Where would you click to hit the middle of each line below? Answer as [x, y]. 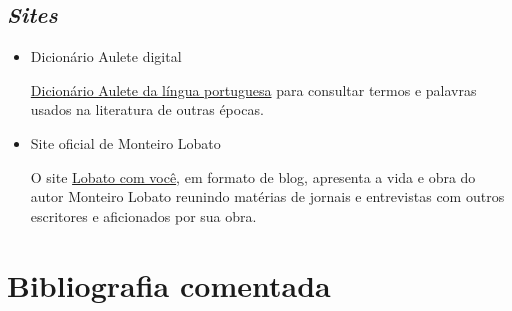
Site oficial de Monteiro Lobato [125, 142]
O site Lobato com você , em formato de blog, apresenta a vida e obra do [253, 176]
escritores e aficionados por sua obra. [143, 215]
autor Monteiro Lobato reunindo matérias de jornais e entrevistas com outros [267, 196]
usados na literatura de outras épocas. [147, 109]
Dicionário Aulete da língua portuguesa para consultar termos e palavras [253, 89]
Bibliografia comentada [169, 284]
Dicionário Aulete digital [106, 56]
